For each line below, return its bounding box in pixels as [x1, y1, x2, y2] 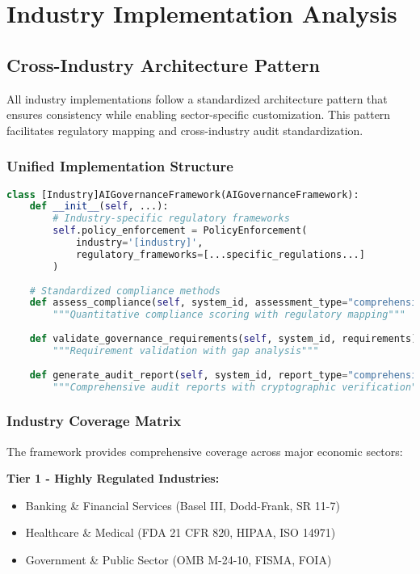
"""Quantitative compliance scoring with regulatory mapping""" [52, 309, 405, 321]
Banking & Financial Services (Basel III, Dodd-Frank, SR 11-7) [25, 496, 340, 513]
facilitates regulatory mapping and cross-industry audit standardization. [6, 121, 363, 138]
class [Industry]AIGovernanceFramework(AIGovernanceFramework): [6, 188, 359, 200]
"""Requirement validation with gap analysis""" [52, 344, 319, 357]
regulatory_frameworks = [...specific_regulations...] [75, 248, 365, 260]
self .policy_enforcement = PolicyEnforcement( [52, 225, 308, 237]
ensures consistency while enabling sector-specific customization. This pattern [6, 106, 391, 123]
